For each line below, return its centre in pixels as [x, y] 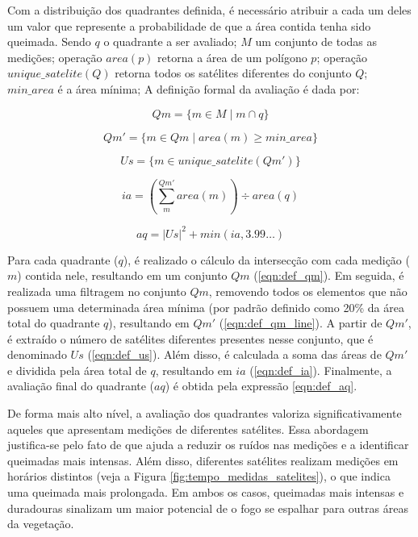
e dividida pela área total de [77, 370]
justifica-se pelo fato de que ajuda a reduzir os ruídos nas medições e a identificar [208, 445]
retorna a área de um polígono [232, 57]
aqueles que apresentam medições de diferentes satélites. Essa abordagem [188, 429]
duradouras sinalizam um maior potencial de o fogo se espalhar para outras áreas [208, 508]
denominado [37, 354]
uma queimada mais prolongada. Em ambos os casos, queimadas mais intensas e [206, 492]
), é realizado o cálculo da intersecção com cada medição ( [266, 259]
